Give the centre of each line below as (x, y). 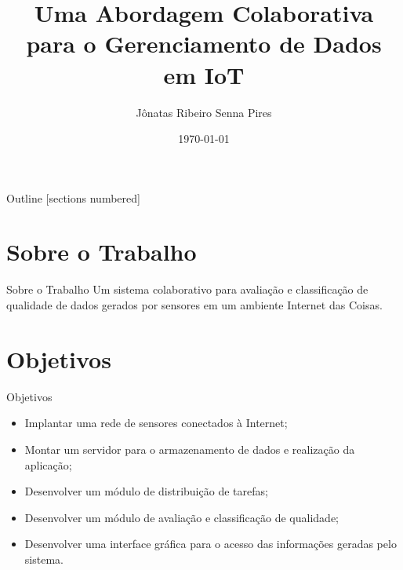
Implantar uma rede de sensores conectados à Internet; (156, 423)
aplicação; (48, 464)
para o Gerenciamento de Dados (204, 44)
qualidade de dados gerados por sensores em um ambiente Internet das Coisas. (194, 305)
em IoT (204, 74)
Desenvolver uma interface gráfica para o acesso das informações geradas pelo (211, 544)
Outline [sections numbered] (73, 197)
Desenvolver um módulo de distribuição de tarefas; (146, 491)
